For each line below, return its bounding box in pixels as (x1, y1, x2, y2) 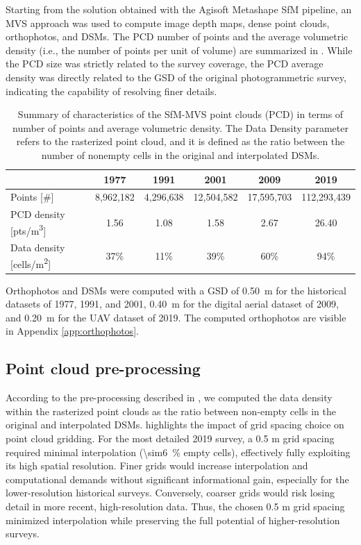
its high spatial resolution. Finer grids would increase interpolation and (6, 458, 308, 473)
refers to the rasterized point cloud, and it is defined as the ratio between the (16, 134, 345, 149)
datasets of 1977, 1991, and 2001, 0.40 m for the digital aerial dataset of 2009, (6, 296, 339, 311)
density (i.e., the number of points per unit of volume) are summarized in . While (6, 42, 353, 57)
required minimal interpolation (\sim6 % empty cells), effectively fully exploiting (6, 444, 351, 459)
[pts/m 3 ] (10, 221, 47, 237)
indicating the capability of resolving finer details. (6, 83, 217, 98)
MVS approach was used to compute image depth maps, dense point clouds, (6, 15, 330, 30)
